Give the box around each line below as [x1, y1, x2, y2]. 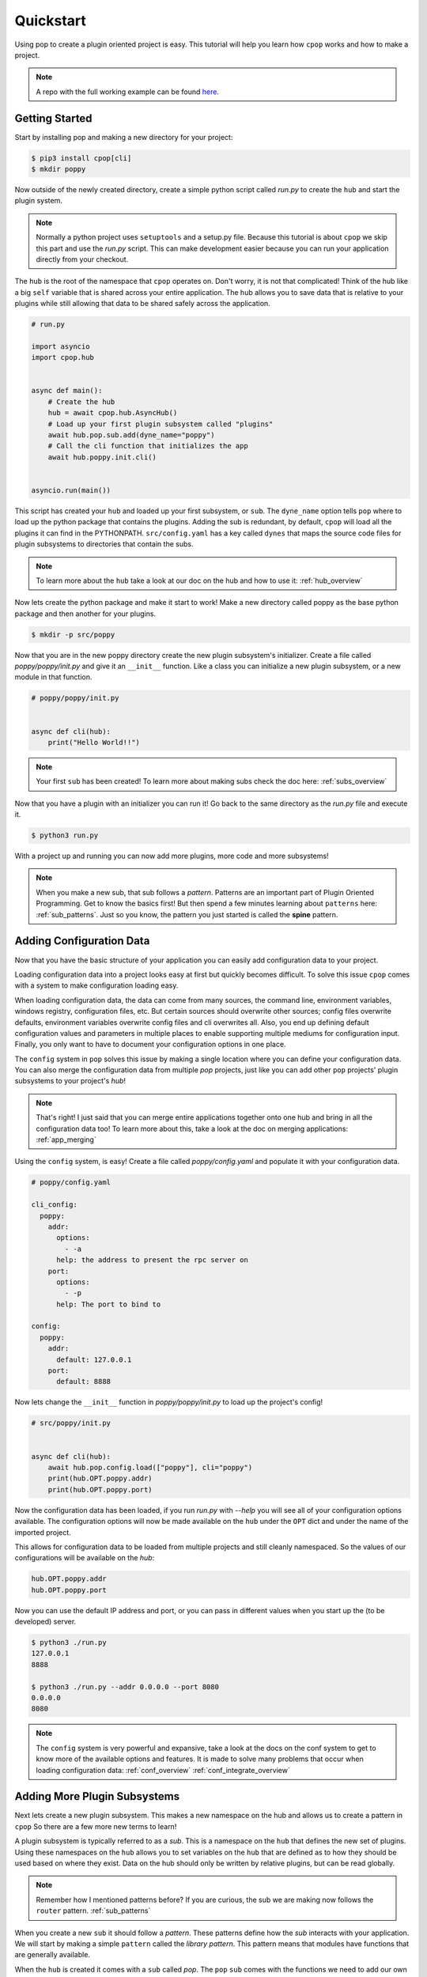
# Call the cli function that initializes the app [47, 441, 248, 451]
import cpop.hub [31, 353, 95, 362]
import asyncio [31, 342, 90, 351]
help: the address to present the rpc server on [56, 1256, 248, 1264]
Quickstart [14, 12, 87, 29]
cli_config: [31, 1200, 78, 1209]
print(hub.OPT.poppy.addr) [47, 1474, 153, 1483]
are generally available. [14, 1950, 91, 1960]
